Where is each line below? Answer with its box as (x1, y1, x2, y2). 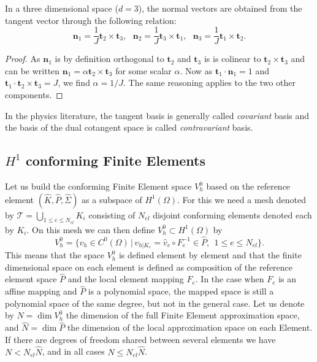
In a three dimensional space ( (5, 2, 118, 14)
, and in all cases (42, 345, 105, 358)
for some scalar (115, 64, 172, 77)
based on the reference (206, 180, 291, 193)
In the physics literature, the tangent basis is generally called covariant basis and (5, 109, 310, 121)
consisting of (88, 208, 136, 221)
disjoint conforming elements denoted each (153, 208, 312, 221)
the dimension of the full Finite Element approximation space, (66, 309, 300, 322)
